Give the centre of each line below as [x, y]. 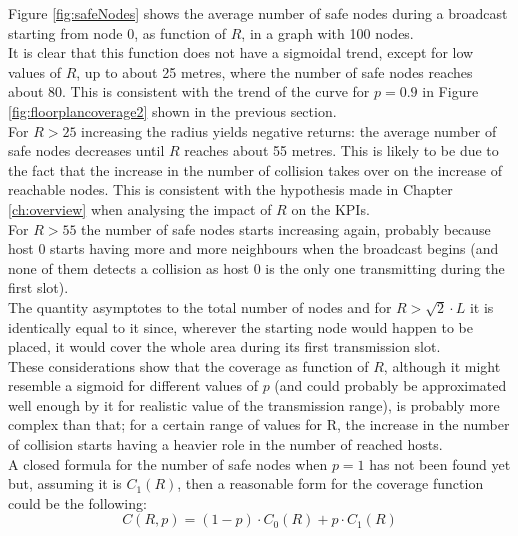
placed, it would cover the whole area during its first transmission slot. [224, 346]
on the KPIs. [330, 208]
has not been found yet [440, 463]
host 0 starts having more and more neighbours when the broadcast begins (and [253, 248]
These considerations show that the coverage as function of [188, 365]
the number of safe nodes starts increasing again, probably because [286, 228]
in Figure [450, 91]
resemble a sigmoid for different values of [133, 385]
